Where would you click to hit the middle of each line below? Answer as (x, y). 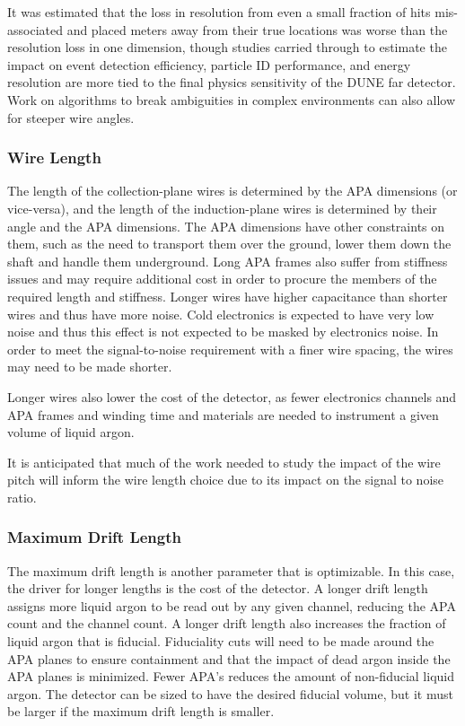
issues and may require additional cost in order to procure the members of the (222, 279)
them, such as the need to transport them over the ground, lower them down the (229, 244)
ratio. (22, 497)
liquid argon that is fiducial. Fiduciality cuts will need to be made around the (221, 641)
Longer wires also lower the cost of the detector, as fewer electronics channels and (232, 396)
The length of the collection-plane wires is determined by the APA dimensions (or (232, 191)
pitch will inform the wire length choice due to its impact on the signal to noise (226, 480)
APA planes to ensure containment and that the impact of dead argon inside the (229, 658)
